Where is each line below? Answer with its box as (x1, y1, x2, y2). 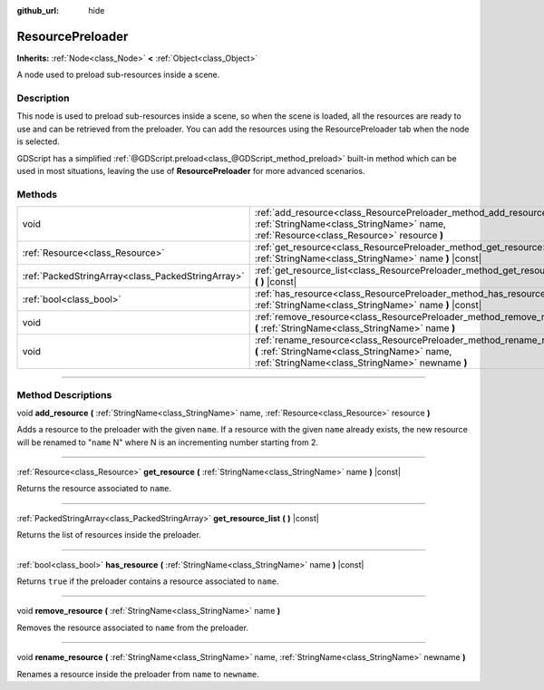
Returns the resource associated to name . (16, 483, 172, 494)
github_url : (16, 5, 59, 15)
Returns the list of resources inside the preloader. (16, 530, 201, 540)
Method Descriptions (16, 388, 112, 401)
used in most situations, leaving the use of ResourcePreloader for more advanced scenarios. (16, 166, 365, 176)
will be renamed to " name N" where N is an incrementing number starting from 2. (16, 436, 319, 448)
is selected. (16, 136, 61, 147)
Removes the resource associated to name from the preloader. (16, 622, 249, 633)
